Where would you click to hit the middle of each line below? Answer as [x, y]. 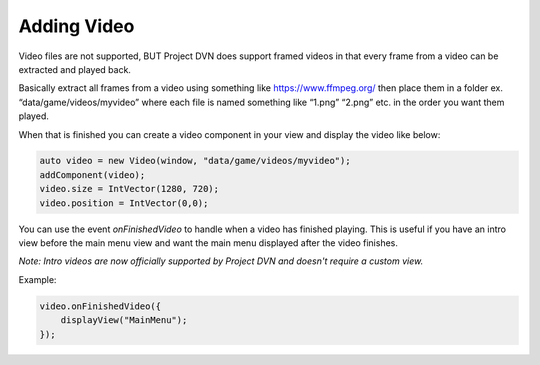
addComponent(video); [92, 174]
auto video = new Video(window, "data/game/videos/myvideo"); [195, 161]
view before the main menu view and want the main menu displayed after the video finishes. [208, 243]
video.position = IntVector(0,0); [124, 203]
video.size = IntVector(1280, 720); [129, 189]
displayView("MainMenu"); [124, 320]
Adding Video [76, 26]
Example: [37, 279]
